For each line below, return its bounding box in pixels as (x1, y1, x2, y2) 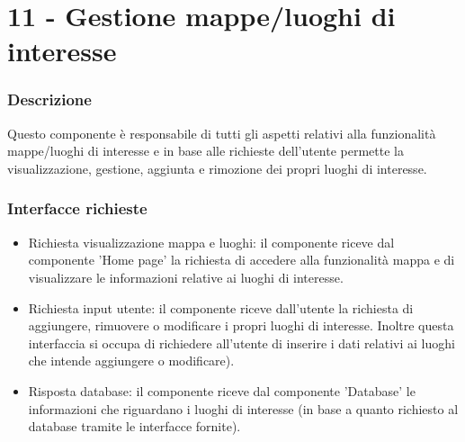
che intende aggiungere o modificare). (28, 351, 235, 370)
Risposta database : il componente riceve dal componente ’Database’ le (28, 381, 416, 400)
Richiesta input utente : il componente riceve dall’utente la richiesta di (28, 298, 414, 317)
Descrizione (7, 88, 92, 111)
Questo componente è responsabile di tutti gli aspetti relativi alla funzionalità (7, 123, 436, 142)
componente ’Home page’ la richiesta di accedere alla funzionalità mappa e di (28, 250, 455, 269)
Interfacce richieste (7, 197, 148, 220)
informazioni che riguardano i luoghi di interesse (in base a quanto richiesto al (28, 399, 459, 418)
